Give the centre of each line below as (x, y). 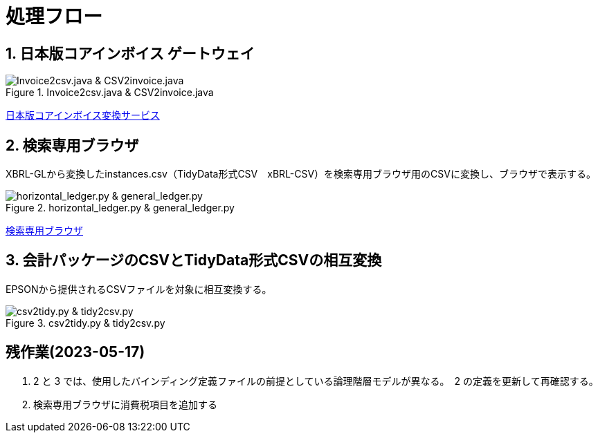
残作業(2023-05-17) (75, 352)
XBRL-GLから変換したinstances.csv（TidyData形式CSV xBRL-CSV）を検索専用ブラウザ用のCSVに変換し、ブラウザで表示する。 (301, 174)
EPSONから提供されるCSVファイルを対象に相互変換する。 (139, 289)
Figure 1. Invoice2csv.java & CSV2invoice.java (110, 93)
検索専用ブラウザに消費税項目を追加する (125, 404)
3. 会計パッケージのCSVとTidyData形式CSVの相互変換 (194, 260)
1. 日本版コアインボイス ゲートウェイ (130, 53)
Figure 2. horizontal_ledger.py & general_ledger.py (120, 208)
